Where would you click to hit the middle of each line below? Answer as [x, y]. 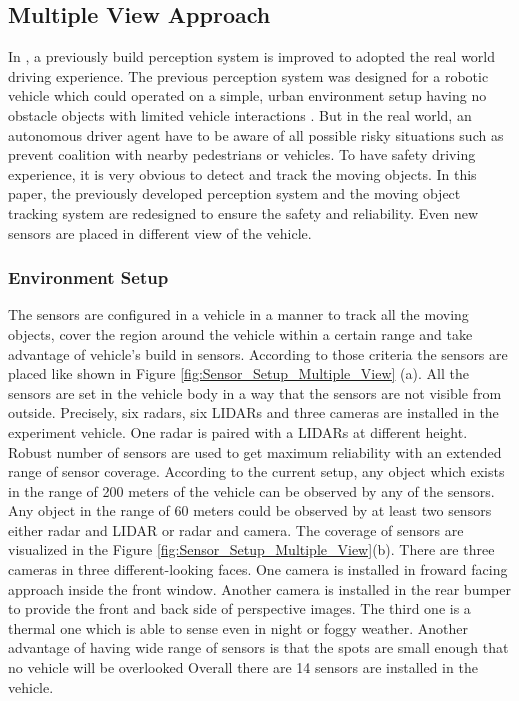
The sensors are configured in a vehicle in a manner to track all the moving [238, 314]
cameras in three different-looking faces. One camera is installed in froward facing [258, 569]
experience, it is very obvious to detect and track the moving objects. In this [242, 173]
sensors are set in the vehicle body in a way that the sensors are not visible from [255, 392]
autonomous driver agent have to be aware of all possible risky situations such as [256, 134]
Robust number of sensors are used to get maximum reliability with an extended [255, 451]
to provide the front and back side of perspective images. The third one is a [239, 608]
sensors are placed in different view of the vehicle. [160, 232]
